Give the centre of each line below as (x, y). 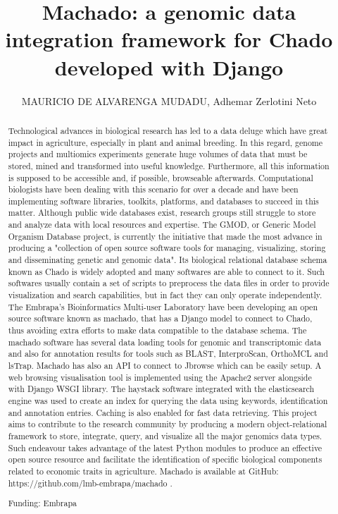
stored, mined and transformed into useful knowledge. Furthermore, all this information (169, 165)
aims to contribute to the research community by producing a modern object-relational (168, 424)
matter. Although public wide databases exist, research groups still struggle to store (162, 213)
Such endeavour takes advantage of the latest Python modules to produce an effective (165, 447)
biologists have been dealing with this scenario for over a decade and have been (153, 189)
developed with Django (169, 67)
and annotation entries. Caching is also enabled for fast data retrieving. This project (163, 412)
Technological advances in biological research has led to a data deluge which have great (168, 130)
